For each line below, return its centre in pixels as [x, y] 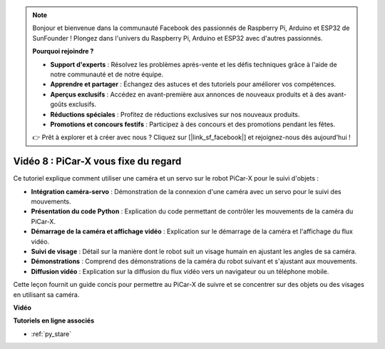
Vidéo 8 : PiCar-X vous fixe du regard [97, 162]
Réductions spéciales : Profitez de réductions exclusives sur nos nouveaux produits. [175, 114]
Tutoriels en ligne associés [54, 320]
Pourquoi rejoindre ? [63, 51]
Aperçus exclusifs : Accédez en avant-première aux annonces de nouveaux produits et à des [188, 94]
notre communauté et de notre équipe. [107, 74]
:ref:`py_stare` [51, 334]
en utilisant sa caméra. [46, 294]
